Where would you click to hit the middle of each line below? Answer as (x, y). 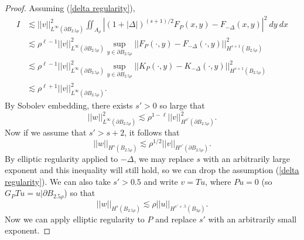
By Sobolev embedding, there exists (69, 105)
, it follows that (152, 132)
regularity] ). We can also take (58, 181)
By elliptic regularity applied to (62, 158)
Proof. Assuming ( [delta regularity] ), (70, 8)
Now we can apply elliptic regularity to (75, 219)
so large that (182, 105)
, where (218, 181)
